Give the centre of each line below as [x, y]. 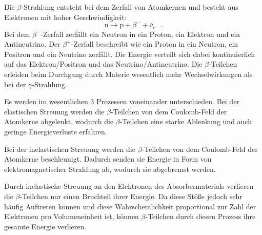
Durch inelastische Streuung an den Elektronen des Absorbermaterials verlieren [129, 186]
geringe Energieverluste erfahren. [56, 131]
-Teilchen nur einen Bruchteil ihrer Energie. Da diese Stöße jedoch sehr [131, 196]
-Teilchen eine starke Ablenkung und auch [186, 121]
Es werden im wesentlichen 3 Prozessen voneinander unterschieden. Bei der [122, 101]
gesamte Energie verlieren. [45, 226]
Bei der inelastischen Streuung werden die [70, 149]
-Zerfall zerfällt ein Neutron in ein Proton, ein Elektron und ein [140, 34]
